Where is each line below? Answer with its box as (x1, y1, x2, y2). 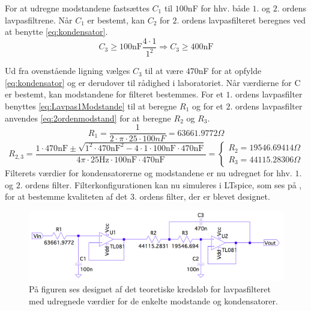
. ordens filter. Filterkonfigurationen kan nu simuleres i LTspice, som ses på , (20, 178, 302, 191)
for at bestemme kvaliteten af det (5, 190, 128, 203)
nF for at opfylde (198, 64, 262, 77)
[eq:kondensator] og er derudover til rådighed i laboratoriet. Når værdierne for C (5, 76, 301, 88)
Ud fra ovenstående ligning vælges (5, 64, 130, 77)
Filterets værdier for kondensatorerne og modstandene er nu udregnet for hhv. (5, 167, 292, 179)
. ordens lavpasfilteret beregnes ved (177, 13, 306, 26)
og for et (192, 99, 223, 112)
